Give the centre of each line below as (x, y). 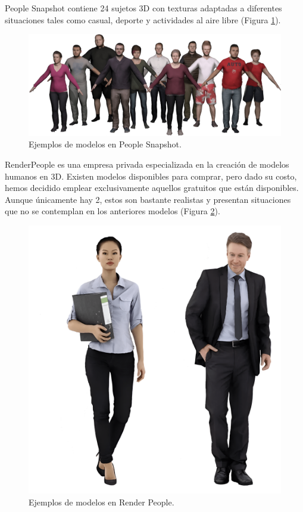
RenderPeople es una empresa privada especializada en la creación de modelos (147, 164)
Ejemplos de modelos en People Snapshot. (105, 144)
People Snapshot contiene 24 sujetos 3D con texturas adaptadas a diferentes (143, 8)
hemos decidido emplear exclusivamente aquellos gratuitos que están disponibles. (152, 188)
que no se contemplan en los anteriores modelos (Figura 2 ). (113, 211)
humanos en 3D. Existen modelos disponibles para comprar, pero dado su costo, (151, 176)
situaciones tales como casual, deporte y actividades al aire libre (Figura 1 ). (143, 19)
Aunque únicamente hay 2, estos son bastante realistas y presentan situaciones (148, 199)
